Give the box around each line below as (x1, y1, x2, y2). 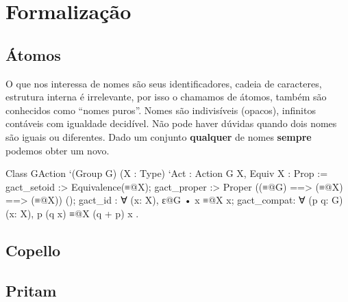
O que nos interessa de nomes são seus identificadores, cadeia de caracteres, (5, 76, 322, 90)
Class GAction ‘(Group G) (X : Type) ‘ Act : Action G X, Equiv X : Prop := (5, 166, 328, 180)
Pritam (5, 279, 57, 301)
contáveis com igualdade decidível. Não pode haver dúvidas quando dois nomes (5, 116, 337, 131)
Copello (5, 239, 61, 260)
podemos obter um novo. (5, 143, 110, 157)
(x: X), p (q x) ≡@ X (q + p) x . (5, 206, 139, 220)
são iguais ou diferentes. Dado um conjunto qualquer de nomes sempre (5, 129, 312, 143)
